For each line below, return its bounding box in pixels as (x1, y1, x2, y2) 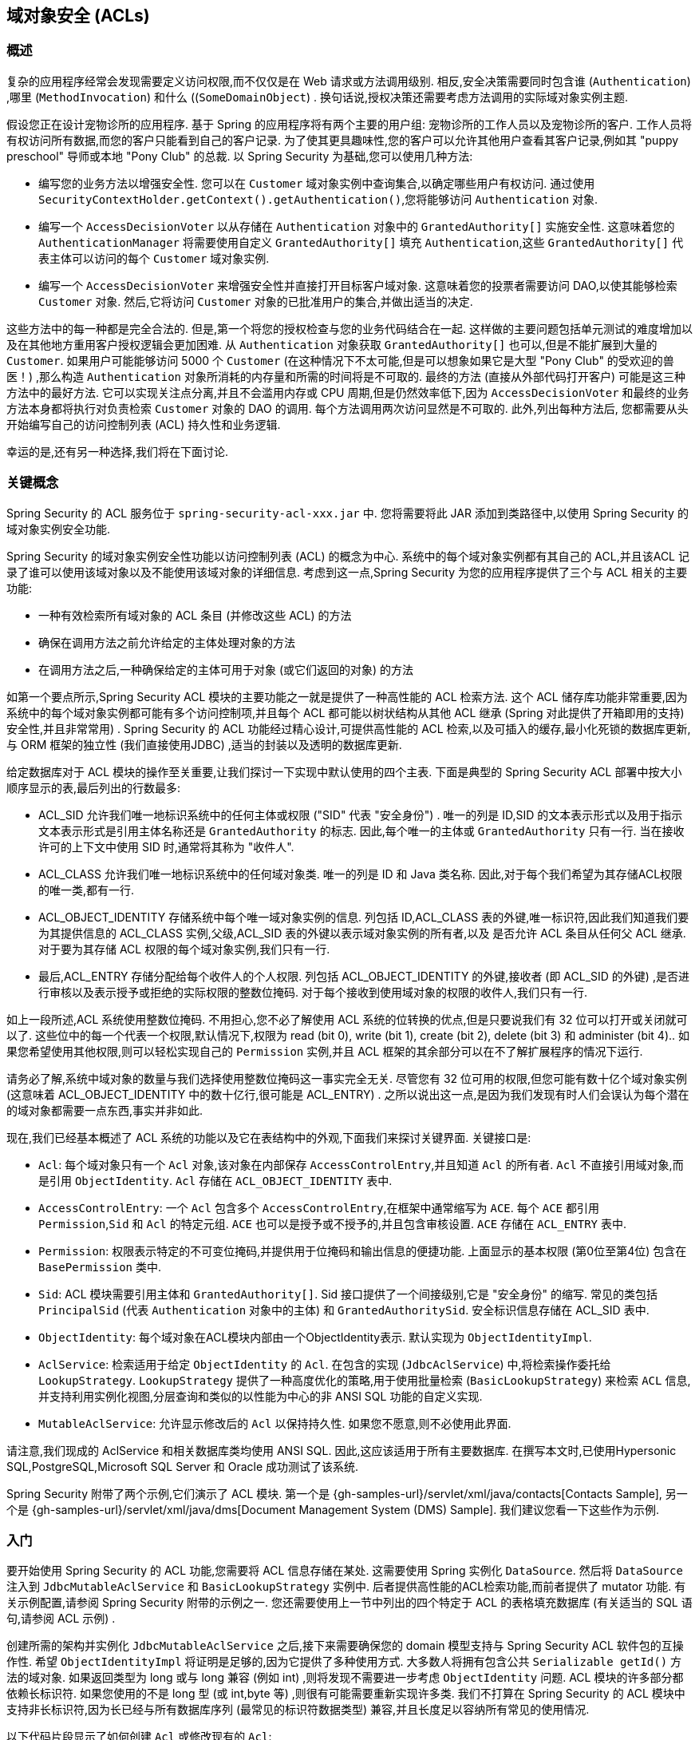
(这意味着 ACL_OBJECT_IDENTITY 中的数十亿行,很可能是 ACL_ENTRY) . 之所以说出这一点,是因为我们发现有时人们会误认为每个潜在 (6, 1087, 689, 1101)
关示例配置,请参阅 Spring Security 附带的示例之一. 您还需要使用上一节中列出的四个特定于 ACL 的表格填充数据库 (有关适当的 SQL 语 (6, 1595, 693, 1610)
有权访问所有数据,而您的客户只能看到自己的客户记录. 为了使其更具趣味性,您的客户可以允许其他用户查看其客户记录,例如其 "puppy (6, 133, 679, 147)
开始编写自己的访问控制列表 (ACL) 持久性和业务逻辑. (6, 417, 281, 431)
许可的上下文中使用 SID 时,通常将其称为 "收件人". (38, 839, 294, 854)
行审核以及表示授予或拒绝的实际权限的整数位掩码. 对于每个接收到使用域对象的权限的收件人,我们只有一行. (38, 985, 588, 999)
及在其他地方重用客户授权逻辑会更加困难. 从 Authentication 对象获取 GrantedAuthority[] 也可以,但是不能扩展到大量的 (6, 337, 658, 351)
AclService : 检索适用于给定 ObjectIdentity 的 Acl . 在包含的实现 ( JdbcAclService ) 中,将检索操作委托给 (38, 1357, 611, 1371)
